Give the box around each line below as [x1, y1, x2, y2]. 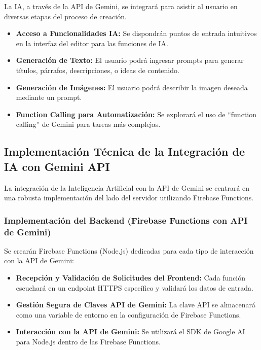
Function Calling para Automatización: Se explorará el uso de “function [16, 109, 256, 119]
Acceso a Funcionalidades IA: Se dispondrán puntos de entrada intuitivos [16, 28, 257, 39]
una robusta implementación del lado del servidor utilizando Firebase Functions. [4, 192, 254, 203]
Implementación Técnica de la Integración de [4, 144, 245, 159]
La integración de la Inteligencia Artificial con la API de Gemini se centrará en [4, 182, 250, 193]
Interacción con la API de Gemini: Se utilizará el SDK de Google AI [16, 326, 245, 337]
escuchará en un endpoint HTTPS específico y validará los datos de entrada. [16, 282, 253, 293]
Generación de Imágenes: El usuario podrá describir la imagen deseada [16, 82, 248, 92]
